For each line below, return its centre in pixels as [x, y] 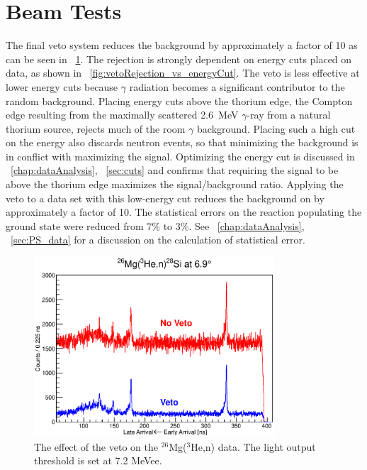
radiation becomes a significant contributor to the [237, 86]
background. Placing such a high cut [276, 128]
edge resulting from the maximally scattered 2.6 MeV [122, 115]
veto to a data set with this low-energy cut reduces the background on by [165, 198]
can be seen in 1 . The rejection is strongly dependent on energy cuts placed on [179, 59]
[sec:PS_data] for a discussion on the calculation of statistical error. [158, 240]
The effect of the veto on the [96, 446]
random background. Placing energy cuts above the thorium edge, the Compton [179, 100]
